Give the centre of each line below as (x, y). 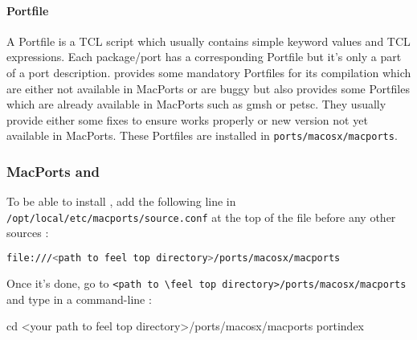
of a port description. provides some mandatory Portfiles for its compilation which (209, 72)
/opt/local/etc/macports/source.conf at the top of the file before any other (201, 217)
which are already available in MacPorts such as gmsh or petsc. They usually (196, 104)
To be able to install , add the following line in (121, 201)
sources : (28, 233)
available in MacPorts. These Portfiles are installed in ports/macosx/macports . (202, 135)
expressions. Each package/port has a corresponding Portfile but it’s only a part (204, 57)
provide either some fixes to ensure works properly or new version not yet (187, 119)
